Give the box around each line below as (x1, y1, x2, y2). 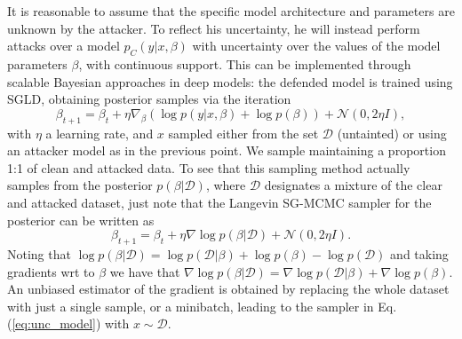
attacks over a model (7, 36, 120, 55)
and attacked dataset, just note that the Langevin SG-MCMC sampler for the (7, 193, 432, 211)
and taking (390, 244, 449, 263)
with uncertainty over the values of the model (192, 36, 441, 55)
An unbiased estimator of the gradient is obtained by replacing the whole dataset (7, 280, 450, 298)
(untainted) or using (337, 123, 447, 142)
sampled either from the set (168, 123, 319, 142)
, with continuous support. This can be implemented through (78, 54, 411, 73)
